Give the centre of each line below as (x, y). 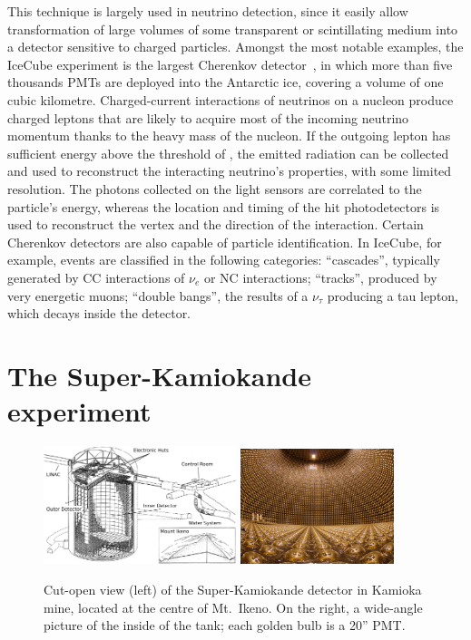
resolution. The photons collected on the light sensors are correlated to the (215, 188)
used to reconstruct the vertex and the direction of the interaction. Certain (216, 224)
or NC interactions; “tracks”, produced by (320, 277)
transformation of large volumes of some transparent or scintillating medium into (233, 29)
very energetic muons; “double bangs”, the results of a (158, 295)
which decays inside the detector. (99, 313)
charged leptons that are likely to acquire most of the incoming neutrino (208, 117)
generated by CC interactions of (96, 277)
